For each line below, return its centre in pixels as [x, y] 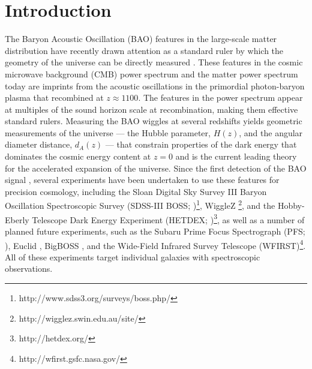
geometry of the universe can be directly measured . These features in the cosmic [154, 62]
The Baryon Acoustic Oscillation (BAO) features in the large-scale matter [141, 39]
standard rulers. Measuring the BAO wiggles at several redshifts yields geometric [154, 121]
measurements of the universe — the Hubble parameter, [108, 132]
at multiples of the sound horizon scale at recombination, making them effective [151, 109]
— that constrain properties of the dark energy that [201, 144]
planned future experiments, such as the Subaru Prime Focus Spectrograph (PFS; [155, 231]
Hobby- [291, 205]
